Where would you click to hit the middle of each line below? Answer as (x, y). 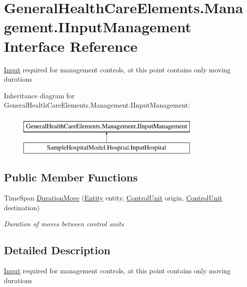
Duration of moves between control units (64, 224)
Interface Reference (71, 46)
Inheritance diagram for (39, 95)
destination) (22, 207)
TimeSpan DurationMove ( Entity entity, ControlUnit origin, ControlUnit (113, 198)
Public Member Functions (71, 177)
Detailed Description (57, 250)
